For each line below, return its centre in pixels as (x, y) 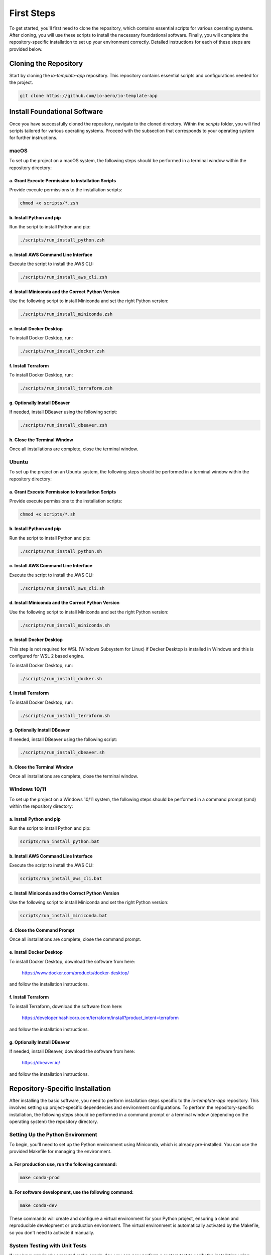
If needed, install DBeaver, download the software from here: (72, 1051)
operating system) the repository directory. (54, 1121)
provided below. (26, 49)
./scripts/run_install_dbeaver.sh (62, 752)
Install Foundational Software (56, 112)
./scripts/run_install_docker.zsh (62, 351)
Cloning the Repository (46, 64)
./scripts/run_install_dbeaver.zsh (63, 425)
